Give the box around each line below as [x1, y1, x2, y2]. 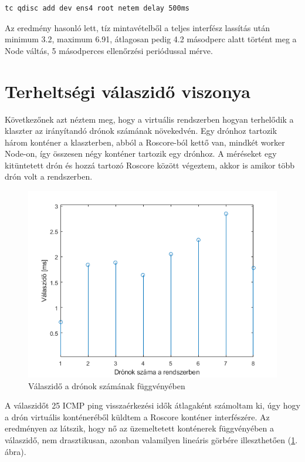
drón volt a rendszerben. [5, 170, 93, 183]
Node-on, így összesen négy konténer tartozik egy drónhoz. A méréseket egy [5, 147, 277, 160]
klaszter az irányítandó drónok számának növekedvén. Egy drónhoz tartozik [5, 124, 277, 137]
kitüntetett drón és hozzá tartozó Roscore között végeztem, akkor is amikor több [5, 159, 295, 171]
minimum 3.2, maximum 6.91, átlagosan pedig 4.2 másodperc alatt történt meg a [5, 33, 297, 45]
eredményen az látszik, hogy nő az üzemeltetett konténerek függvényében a [5, 422, 274, 434]
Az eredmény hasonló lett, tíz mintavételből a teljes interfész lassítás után [5, 21, 270, 33]
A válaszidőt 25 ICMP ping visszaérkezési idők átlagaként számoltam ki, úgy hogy [5, 399, 300, 412]
